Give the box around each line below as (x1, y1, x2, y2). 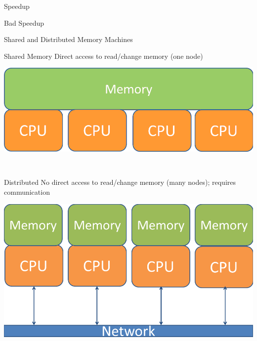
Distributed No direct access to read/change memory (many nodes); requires (4, 177, 236, 187)
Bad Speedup (4, 17, 44, 28)
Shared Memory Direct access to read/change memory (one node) (4, 50, 203, 61)
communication (4, 186, 50, 197)
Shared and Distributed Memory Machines (4, 34, 133, 44)
